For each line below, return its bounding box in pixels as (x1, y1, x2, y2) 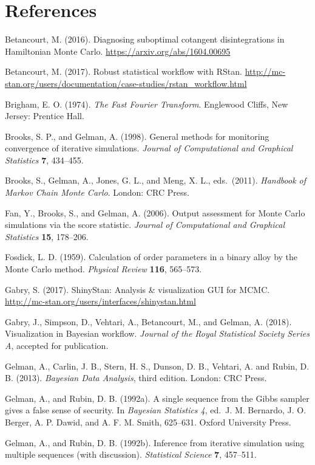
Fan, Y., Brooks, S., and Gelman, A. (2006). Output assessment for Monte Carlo (5, 206, 305, 219)
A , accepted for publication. (5, 339, 109, 351)
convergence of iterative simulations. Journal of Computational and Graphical (5, 142, 293, 154)
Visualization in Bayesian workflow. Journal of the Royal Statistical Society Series (5, 327, 310, 340)
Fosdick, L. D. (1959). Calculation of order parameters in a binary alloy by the (5, 250, 298, 263)
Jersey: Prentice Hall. (5, 109, 84, 122)
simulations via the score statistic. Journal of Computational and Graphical (5, 218, 285, 231)
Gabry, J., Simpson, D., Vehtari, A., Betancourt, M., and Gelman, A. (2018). (5, 315, 292, 328)
